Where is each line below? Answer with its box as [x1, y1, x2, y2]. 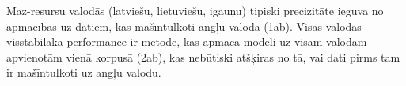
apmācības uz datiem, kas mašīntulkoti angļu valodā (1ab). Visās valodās [6, 17, 362, 34]
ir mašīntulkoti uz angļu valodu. [6, 64, 161, 80]
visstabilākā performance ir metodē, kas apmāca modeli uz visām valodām [6, 33, 367, 50]
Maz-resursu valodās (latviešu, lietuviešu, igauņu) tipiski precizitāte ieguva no [6, 2, 384, 18]
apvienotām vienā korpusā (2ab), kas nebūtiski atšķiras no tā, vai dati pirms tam [6, 48, 400, 65]
